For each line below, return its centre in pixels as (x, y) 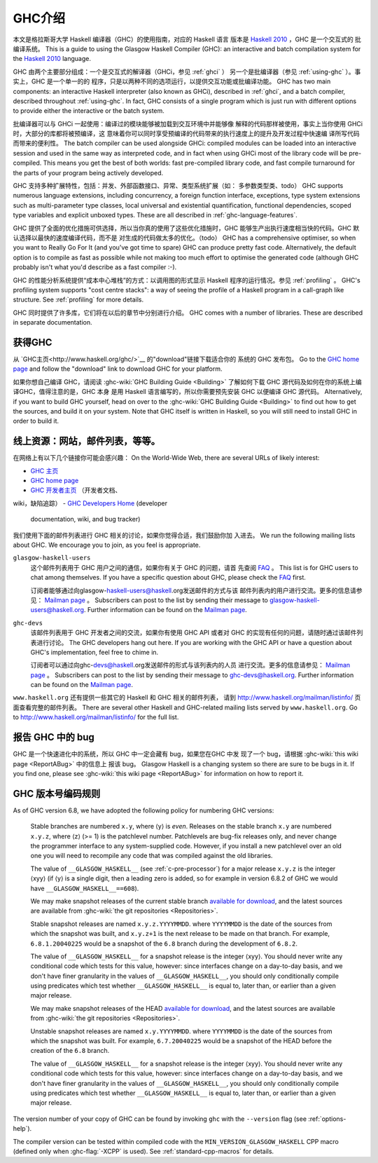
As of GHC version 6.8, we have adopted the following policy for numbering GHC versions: (143, 810)
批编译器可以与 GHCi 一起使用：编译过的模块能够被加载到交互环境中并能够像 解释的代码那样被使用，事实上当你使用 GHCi (188, 123)
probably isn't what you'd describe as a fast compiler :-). (95, 267)
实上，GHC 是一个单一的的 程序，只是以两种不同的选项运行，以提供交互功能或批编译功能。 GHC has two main (172, 81)
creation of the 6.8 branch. (70, 1051)
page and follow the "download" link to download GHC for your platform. (118, 369)
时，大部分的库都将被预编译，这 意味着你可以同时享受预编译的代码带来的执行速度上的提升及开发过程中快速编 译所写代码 (186, 134)
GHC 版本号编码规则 (57, 793)
